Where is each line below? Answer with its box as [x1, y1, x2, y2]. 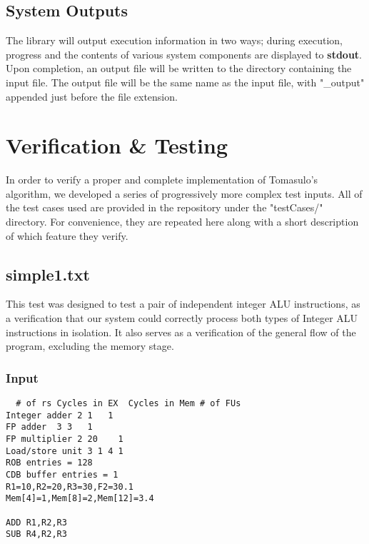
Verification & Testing [6, 131, 228, 160]
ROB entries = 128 [6, 458, 93, 468]
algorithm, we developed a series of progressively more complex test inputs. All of [6, 186, 363, 201]
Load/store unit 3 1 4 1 [6, 445, 123, 456]
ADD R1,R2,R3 [6, 517, 67, 528]
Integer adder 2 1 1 [6, 410, 113, 420]
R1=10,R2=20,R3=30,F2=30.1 [6, 481, 133, 492]
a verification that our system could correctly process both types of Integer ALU [6, 311, 358, 326]
